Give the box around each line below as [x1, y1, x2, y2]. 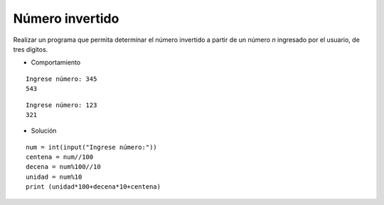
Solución [31, 126, 57, 135]
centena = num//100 [26, 153, 94, 161]
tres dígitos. [13, 45, 48, 53]
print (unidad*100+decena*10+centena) [26, 183, 161, 191]
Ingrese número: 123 [26, 101, 97, 109]
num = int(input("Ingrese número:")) [26, 143, 158, 151]
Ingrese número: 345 [26, 74, 97, 83]
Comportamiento [31, 58, 81, 67]
